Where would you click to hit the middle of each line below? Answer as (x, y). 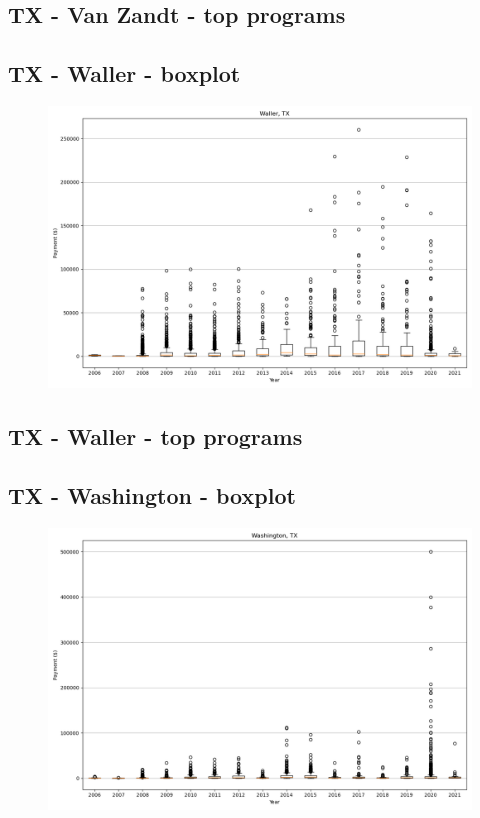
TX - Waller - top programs (155, 436)
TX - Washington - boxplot (152, 495)
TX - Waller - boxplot (124, 73)
